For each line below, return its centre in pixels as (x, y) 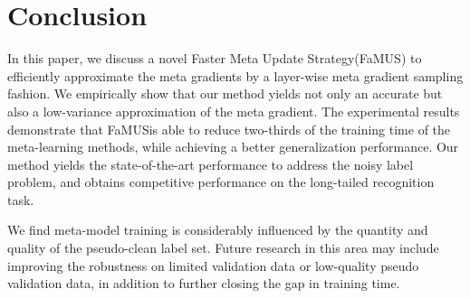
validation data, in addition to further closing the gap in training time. (204, 283)
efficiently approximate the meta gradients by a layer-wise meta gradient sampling (235, 75)
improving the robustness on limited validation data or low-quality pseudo (213, 265)
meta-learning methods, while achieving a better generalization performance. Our (233, 147)
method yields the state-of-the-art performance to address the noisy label (211, 164)
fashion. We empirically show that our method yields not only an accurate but (225, 93)
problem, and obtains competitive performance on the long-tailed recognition (221, 182)
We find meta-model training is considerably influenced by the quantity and (218, 230)
